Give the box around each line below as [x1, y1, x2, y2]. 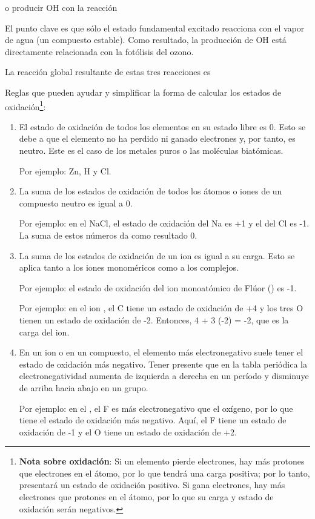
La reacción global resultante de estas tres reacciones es [5, 65, 211, 78]
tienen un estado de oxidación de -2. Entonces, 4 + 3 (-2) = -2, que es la [19, 313, 289, 326]
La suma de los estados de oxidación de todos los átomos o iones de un [19, 185, 282, 197]
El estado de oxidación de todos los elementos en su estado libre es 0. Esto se [19, 120, 306, 133]
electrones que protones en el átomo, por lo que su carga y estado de [19, 491, 274, 503]
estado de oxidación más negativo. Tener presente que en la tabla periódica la [19, 357, 307, 370]
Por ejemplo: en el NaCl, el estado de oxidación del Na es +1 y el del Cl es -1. [19, 217, 310, 230]
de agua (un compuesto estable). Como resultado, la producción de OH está [5, 33, 287, 46]
